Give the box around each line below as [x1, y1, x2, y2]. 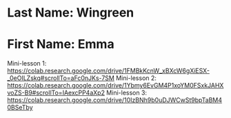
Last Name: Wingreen [7, 5, 134, 21]
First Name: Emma [7, 37, 115, 52]
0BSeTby [7, 104, 33, 112]
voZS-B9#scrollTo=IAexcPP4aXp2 [7, 88, 106, 97]
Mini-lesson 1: [7, 59, 47, 68]
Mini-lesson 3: [106, 88, 147, 97]
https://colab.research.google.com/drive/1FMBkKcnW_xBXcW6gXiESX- [7, 67, 210, 75]
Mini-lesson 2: [116, 74, 157, 82]
